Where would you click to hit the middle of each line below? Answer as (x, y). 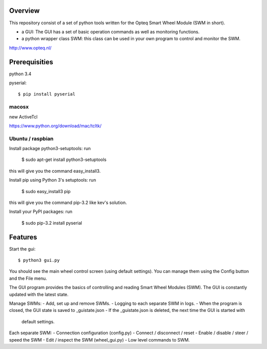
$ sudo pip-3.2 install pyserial (52, 223)
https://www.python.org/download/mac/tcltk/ (55, 126)
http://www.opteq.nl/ (30, 48)
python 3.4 (20, 74)
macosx (19, 107)
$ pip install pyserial (47, 94)
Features (23, 237)
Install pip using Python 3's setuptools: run (53, 180)
